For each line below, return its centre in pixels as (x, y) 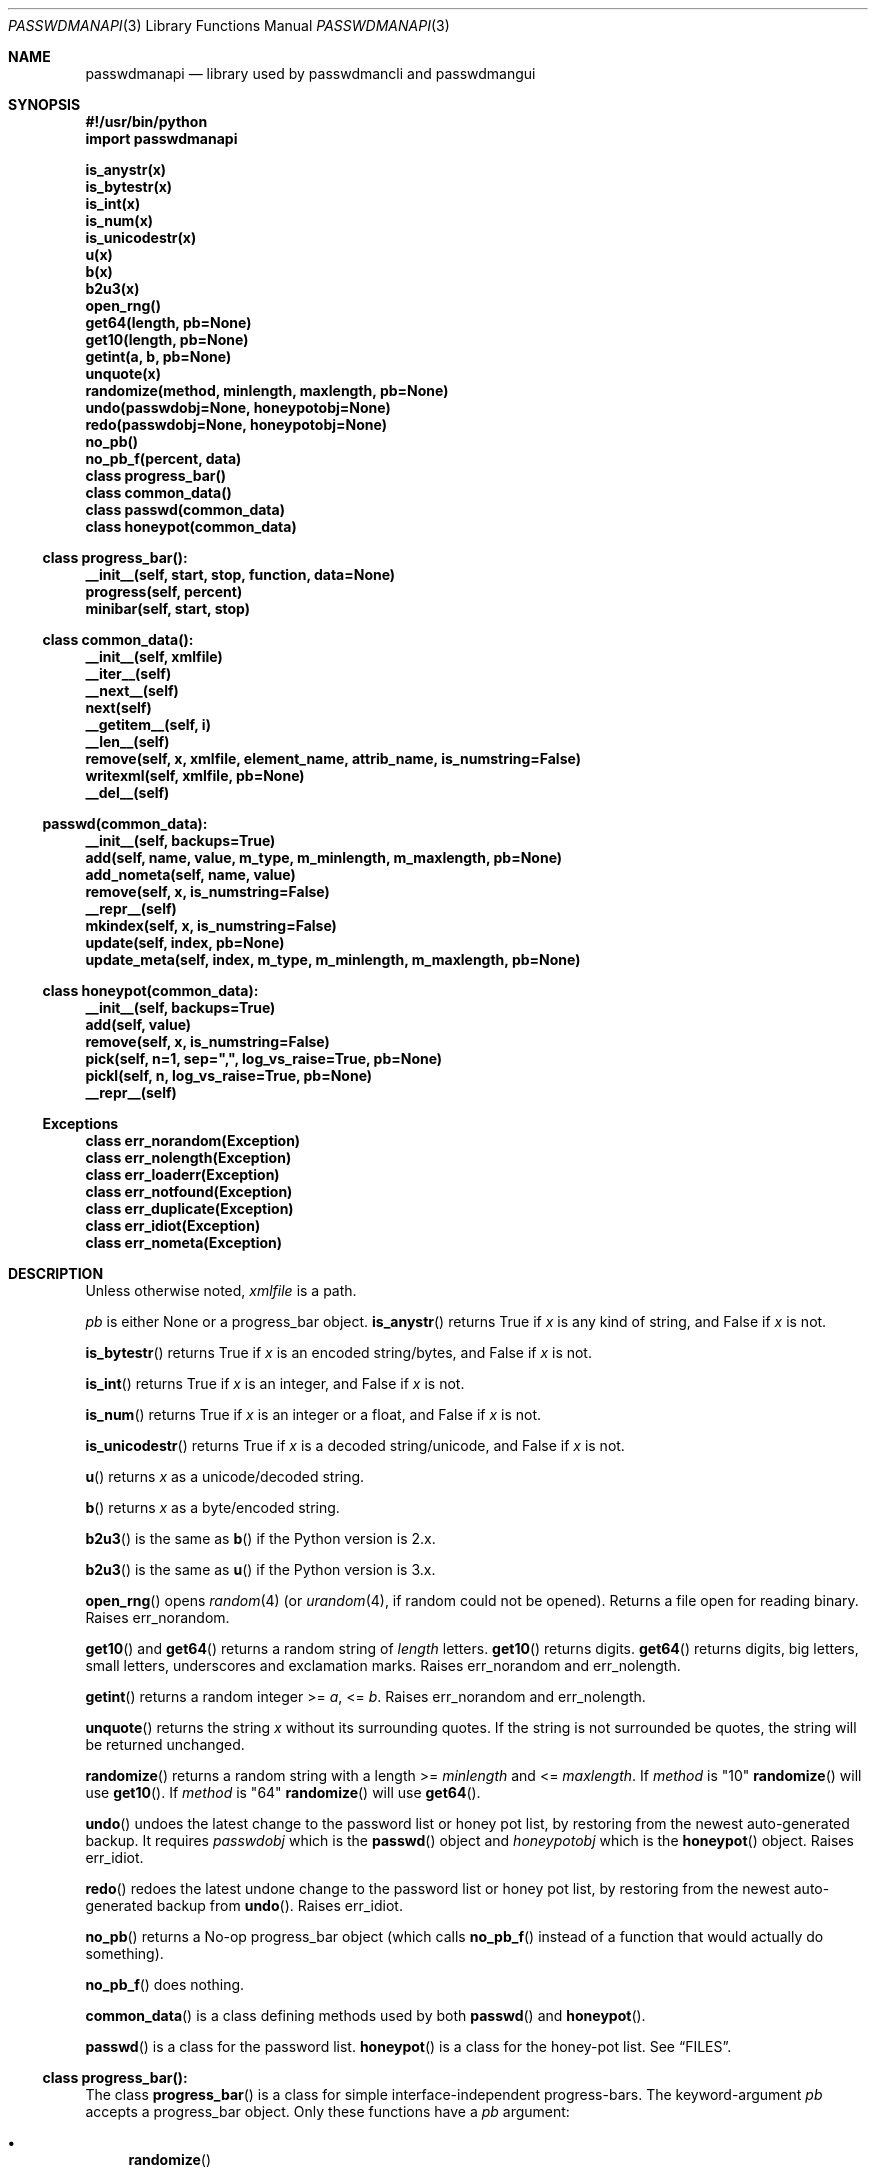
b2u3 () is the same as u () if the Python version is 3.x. (260, 1569)
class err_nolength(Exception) (188, 1157)
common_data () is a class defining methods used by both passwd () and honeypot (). (365, 2015)
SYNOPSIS (44, 104)
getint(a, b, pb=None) (158, 356)
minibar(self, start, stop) (168, 608)
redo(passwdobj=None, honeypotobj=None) (236, 424)
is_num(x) (119, 220)
